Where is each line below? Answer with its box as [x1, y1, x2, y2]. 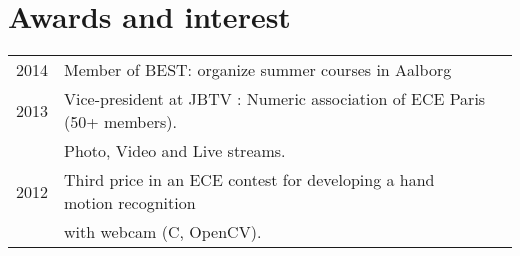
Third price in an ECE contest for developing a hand [64, 168, 435, 192]
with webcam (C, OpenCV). [64, 220, 262, 244]
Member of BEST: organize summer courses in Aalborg [64, 58, 452, 82]
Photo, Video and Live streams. [64, 139, 286, 163]
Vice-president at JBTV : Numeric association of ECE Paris [64, 87, 486, 111]
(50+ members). [64, 110, 178, 134]
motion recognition [64, 191, 196, 215]
